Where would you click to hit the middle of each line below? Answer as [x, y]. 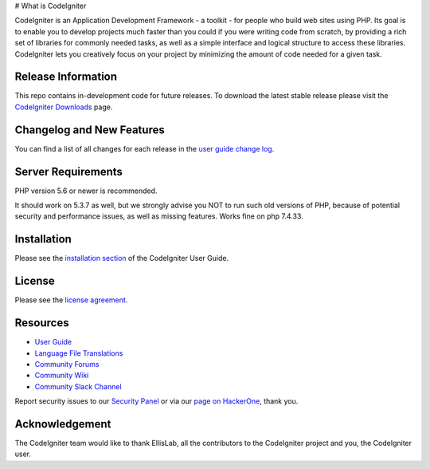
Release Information [66, 77]
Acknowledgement [63, 424]
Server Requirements [69, 171]
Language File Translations [79, 353]
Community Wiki [62, 376]
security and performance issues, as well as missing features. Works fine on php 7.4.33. [159, 216]
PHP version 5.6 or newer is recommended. [86, 191]
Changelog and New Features [90, 130]
